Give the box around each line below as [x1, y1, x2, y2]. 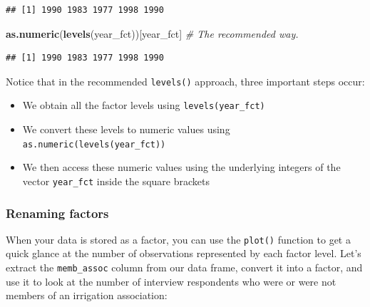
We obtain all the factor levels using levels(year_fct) [22, 98, 265, 113]
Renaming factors [6, 204, 109, 222]
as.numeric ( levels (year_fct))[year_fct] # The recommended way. [6, 26, 299, 41]
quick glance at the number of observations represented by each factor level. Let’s [6, 246, 361, 261]
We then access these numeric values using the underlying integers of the [22, 160, 341, 175]
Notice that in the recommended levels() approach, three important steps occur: [6, 73, 365, 88]
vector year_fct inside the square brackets [22, 173, 210, 188]
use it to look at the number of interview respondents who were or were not [6, 274, 336, 288]
